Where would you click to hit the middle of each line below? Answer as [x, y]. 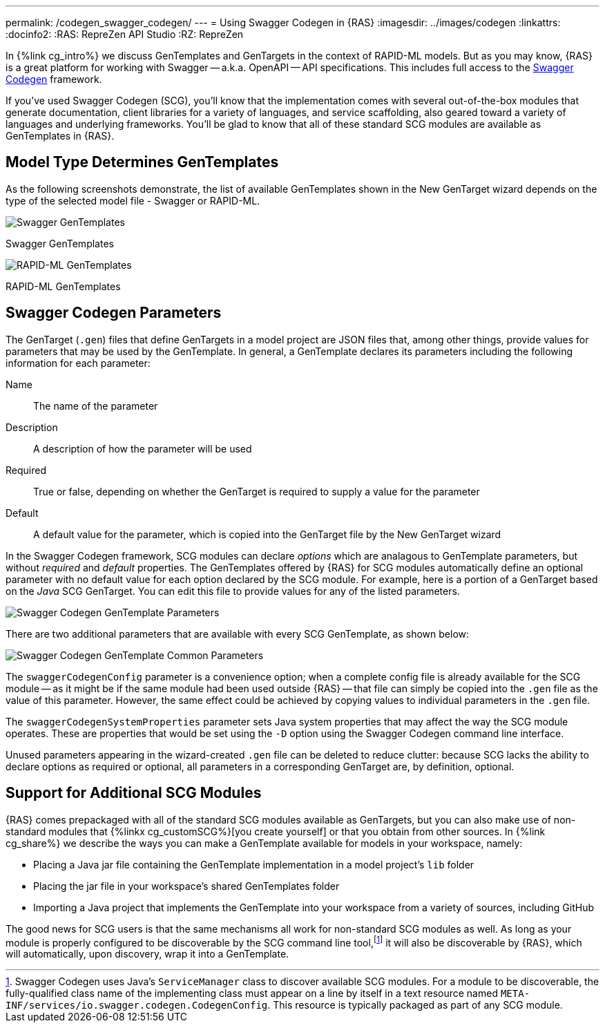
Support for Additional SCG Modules [134, 793]
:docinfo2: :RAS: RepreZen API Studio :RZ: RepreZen [125, 34]
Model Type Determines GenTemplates [142, 162]
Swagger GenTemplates [60, 243]
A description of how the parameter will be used [143, 448]
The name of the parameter [96, 406]
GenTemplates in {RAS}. [60, 136]
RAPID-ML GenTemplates [63, 286]
